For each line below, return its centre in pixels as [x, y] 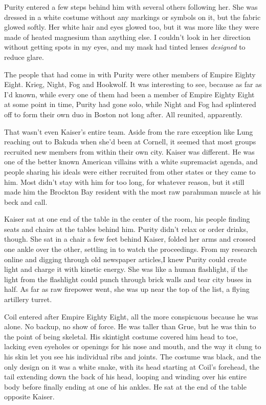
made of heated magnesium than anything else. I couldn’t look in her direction [127, 37]
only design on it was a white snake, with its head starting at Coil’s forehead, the [132, 366]
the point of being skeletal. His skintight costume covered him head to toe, [121, 336]
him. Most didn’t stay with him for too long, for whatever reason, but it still [124, 182]
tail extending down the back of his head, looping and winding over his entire [125, 377]
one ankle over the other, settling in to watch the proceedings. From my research [131, 249]
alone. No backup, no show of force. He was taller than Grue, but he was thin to [130, 326]
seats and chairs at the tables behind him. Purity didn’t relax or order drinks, [126, 229]
